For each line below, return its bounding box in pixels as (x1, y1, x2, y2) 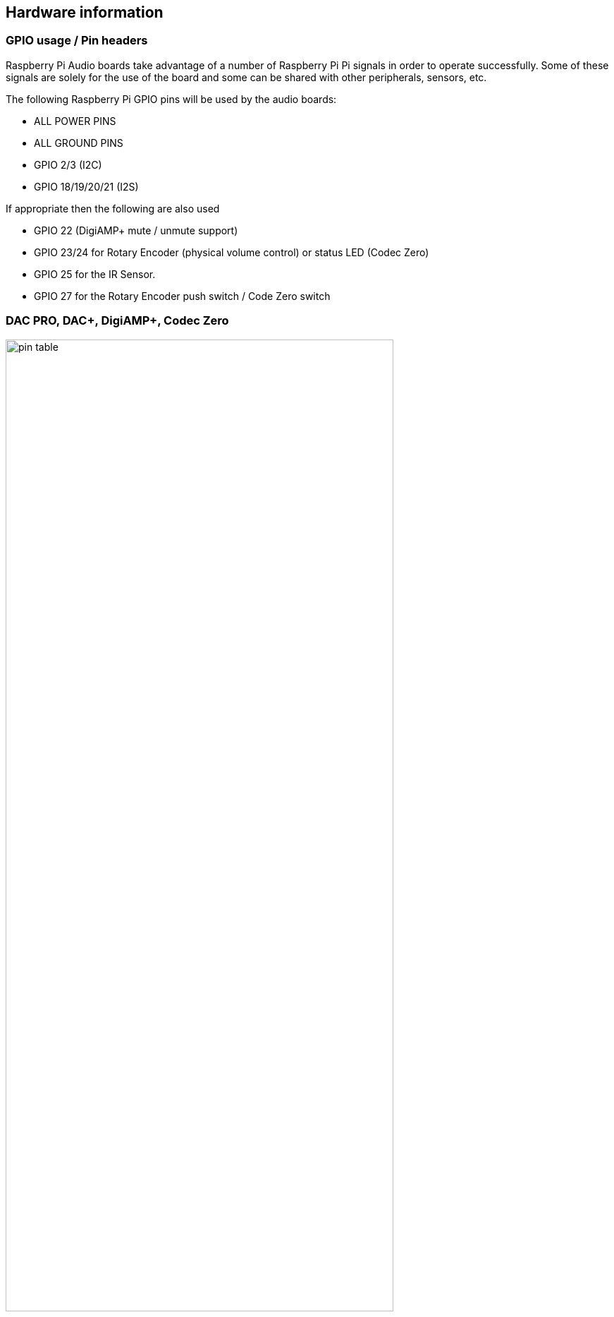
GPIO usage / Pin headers (6, 33, 148, 48)
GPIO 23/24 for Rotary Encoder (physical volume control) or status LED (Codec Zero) (34, 246, 429, 258)
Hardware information (6, 4, 164, 21)
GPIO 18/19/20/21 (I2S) (34, 180, 139, 193)
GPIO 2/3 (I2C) (34, 158, 102, 171)
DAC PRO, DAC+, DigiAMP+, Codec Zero (6, 313, 229, 328)
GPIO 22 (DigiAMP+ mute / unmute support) (34, 224, 238, 236)
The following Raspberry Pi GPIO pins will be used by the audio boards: (6, 92, 337, 105)
